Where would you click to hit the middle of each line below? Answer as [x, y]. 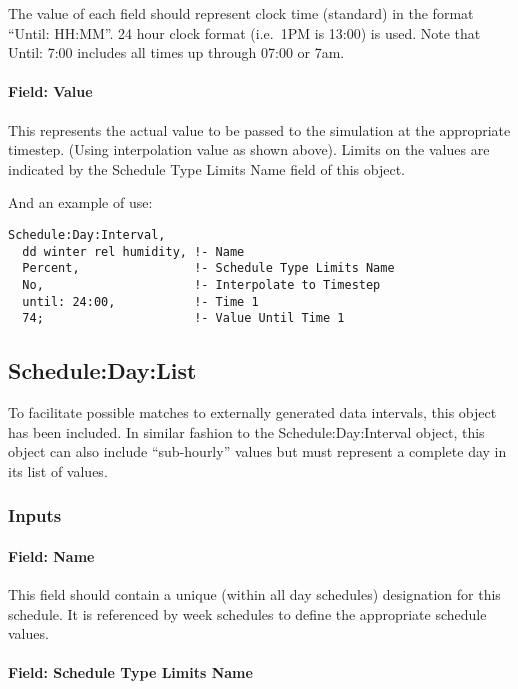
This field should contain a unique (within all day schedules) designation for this [254, 594]
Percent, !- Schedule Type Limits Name [208, 268]
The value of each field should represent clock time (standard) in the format [241, 13]
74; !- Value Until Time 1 [183, 318]
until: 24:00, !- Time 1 [140, 301]
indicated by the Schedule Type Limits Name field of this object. [207, 168]
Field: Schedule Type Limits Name [130, 672]
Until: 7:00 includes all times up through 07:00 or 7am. [176, 52]
